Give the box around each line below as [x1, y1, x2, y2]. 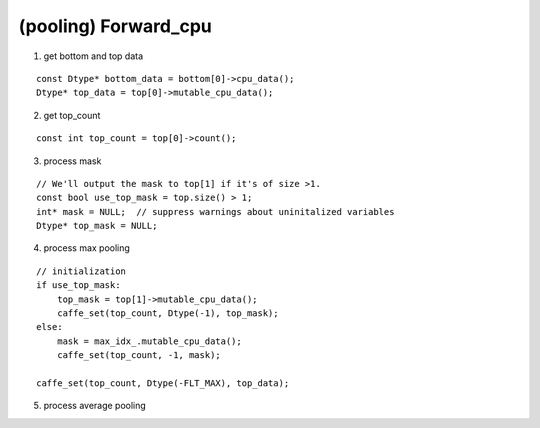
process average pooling [43, 400, 147, 412]
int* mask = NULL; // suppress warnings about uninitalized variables [36, 206, 395, 217]
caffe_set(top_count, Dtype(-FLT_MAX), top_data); [36, 377, 290, 389]
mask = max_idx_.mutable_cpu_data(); [56, 335, 242, 347]
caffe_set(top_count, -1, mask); [56, 350, 222, 361]
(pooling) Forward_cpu [18, 15, 212, 37]
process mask [43, 155, 102, 167]
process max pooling [43, 242, 130, 254]
